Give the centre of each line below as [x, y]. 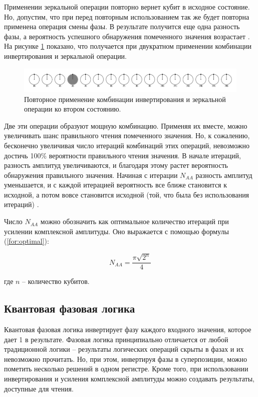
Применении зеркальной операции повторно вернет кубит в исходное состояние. [127, 7]
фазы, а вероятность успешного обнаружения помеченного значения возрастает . [127, 36]
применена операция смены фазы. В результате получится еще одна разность [122, 26]
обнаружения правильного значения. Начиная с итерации [91, 175]
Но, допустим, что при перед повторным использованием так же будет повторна [127, 16]
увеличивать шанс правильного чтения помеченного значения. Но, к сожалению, [127, 135]
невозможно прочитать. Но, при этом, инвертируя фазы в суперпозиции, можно [125, 359]
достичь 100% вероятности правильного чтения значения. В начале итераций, [122, 155]
